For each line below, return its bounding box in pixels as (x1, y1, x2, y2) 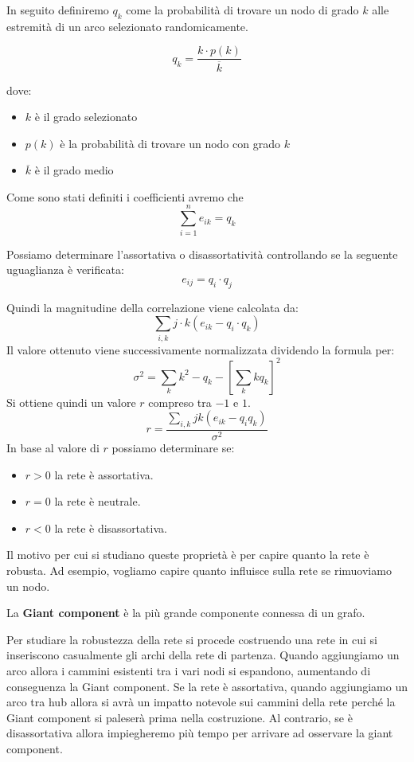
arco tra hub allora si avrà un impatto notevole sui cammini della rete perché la (6, 694, 396, 710)
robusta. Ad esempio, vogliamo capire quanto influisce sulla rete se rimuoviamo (6, 562, 392, 578)
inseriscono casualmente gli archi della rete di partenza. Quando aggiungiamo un (6, 647, 400, 663)
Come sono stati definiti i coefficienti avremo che (6, 188, 244, 205)
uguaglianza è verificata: (6, 261, 124, 278)
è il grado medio (34, 162, 114, 178)
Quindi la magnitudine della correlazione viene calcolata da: (6, 299, 299, 315)
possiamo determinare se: (111, 440, 235, 456)
